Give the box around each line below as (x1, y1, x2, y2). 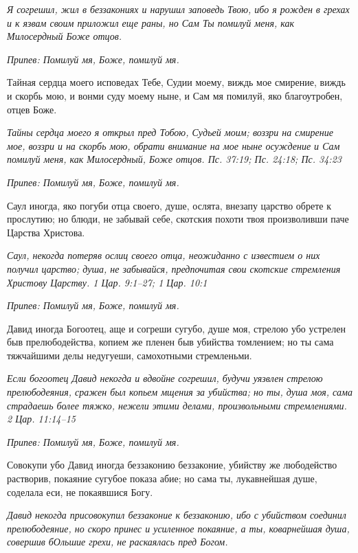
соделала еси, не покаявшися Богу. (7, 484, 153, 499)
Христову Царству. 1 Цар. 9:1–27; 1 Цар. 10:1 (7, 275, 208, 289)
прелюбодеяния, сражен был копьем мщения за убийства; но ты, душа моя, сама (7, 385, 353, 399)
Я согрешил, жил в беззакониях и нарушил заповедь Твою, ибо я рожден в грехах (7, 2, 350, 16)
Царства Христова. (7, 225, 85, 239)
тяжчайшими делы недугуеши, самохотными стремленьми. (7, 348, 252, 362)
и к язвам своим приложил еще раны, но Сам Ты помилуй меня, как (7, 15, 295, 30)
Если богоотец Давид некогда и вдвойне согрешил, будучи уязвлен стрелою (7, 371, 323, 385)
